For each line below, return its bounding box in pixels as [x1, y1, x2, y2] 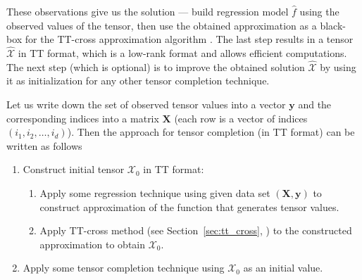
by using [320, 59, 356, 74]
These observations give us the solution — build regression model [6, 4, 289, 18]
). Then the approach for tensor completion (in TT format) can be [67, 125, 355, 139]
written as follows [6, 138, 82, 153]
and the [298, 97, 332, 111]
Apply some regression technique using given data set [39, 185, 270, 200]
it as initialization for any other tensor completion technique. [6, 73, 270, 88]
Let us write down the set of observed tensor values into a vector [6, 97, 286, 111]
